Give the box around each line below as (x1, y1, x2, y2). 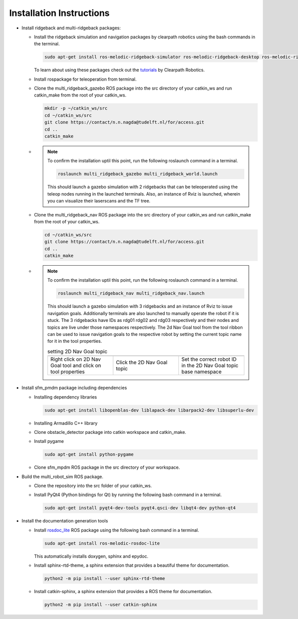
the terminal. (34, 41, 60, 47)
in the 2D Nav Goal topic (181, 362, 238, 369)
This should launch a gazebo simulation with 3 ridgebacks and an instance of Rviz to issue (47, 304, 233, 309)
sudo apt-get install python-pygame (44, 452, 134, 457)
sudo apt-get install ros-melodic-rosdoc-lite (44, 540, 160, 546)
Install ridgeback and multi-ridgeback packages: (21, 25, 121, 31)
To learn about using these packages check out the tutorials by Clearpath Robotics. (34, 67, 205, 73)
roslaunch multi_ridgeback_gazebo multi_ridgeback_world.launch (58, 171, 218, 177)
